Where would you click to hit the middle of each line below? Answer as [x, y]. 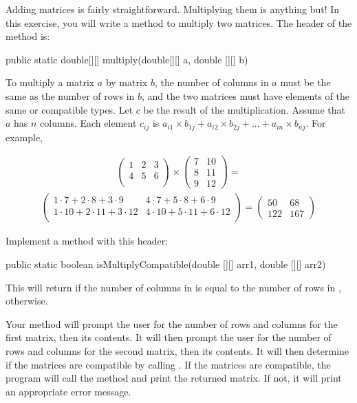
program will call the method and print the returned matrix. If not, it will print [174, 378]
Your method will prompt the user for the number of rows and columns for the [172, 323]
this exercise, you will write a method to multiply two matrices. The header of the [179, 22]
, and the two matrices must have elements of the [246, 95]
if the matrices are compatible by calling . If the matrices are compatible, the [168, 364]
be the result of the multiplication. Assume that [244, 109]
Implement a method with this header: [87, 241]
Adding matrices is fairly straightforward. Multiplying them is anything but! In [173, 9]
